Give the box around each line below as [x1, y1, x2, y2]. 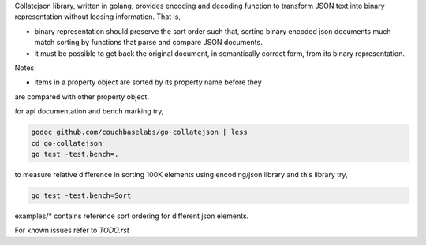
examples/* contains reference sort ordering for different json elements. [14, 211, 249, 221]
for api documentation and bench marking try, [14, 106, 164, 116]
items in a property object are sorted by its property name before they [34, 77, 262, 87]
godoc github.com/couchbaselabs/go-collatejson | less [31, 128, 248, 137]
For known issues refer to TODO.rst [14, 225, 129, 236]
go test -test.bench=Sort [31, 191, 132, 200]
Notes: [14, 63, 36, 72]
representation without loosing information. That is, [14, 12, 181, 21]
